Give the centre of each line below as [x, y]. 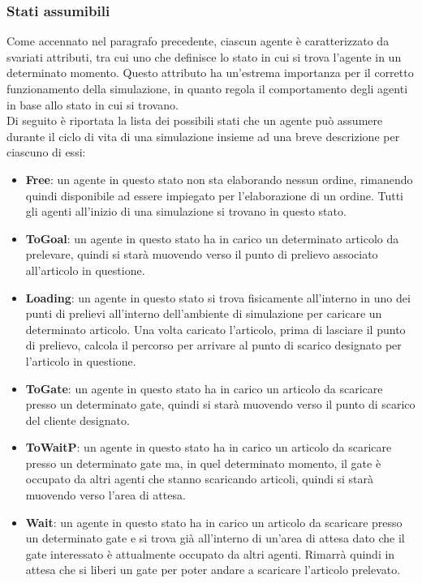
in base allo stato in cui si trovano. [93, 104]
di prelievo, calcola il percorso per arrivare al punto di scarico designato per [213, 345]
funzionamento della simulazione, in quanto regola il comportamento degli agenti [207, 88]
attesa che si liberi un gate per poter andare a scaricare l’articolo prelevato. [213, 570]
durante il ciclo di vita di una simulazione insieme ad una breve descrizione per [203, 136]
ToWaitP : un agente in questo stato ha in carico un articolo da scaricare [209, 447]
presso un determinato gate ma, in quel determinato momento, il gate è [203, 463]
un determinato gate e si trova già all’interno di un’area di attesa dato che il [215, 538]
